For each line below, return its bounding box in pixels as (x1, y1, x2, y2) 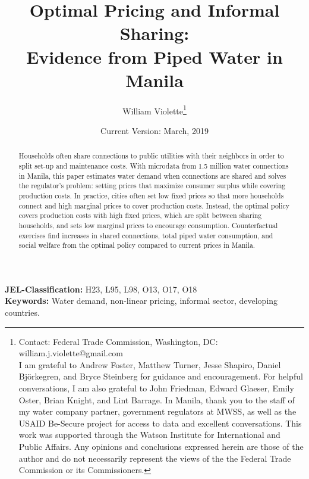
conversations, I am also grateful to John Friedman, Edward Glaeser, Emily (18, 382, 294, 394)
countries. (5, 306, 40, 319)
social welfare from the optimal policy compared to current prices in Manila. (18, 240, 256, 250)
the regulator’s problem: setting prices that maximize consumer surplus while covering (18, 181, 286, 191)
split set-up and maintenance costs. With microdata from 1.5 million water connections (18, 160, 289, 170)
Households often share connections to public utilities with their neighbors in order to (18, 151, 284, 161)
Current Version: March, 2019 (100, 124, 209, 136)
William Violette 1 (122, 102, 187, 117)
